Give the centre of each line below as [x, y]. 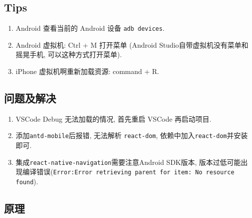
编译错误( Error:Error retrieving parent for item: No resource [128, 172]
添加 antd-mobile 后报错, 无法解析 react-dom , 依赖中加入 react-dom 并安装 [132, 135]
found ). [27, 181]
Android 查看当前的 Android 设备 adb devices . [90, 28]
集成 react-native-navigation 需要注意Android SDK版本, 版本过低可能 [128, 162]
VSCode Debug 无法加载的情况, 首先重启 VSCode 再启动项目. [113, 118]
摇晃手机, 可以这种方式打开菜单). [69, 54]
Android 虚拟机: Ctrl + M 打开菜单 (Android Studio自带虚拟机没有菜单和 [132, 44]
